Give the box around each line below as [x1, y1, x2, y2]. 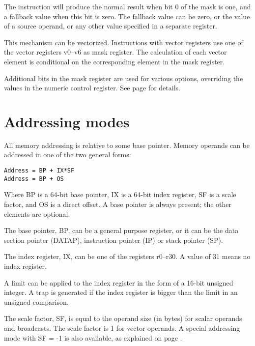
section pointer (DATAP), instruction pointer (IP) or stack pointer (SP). [4, 234, 223, 245]
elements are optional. [4, 208, 70, 219]
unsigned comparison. [4, 296, 69, 307]
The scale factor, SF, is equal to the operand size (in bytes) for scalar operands [4, 313, 242, 323]
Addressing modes [4, 111, 130, 131]
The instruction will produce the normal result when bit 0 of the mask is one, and [4, 1, 251, 11]
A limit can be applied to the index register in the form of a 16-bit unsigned [4, 277, 233, 288]
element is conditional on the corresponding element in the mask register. [4, 56, 225, 66]
